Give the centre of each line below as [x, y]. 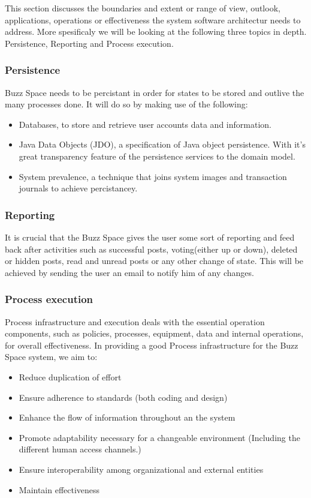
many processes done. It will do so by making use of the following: [126, 104]
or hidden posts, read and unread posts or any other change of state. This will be [154, 261]
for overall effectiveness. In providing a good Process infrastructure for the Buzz [152, 345]
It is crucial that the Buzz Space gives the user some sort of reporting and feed [150, 237]
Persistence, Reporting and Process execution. [89, 43]
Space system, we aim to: [51, 357]
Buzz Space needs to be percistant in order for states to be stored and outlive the [155, 92]
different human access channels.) [80, 449]
